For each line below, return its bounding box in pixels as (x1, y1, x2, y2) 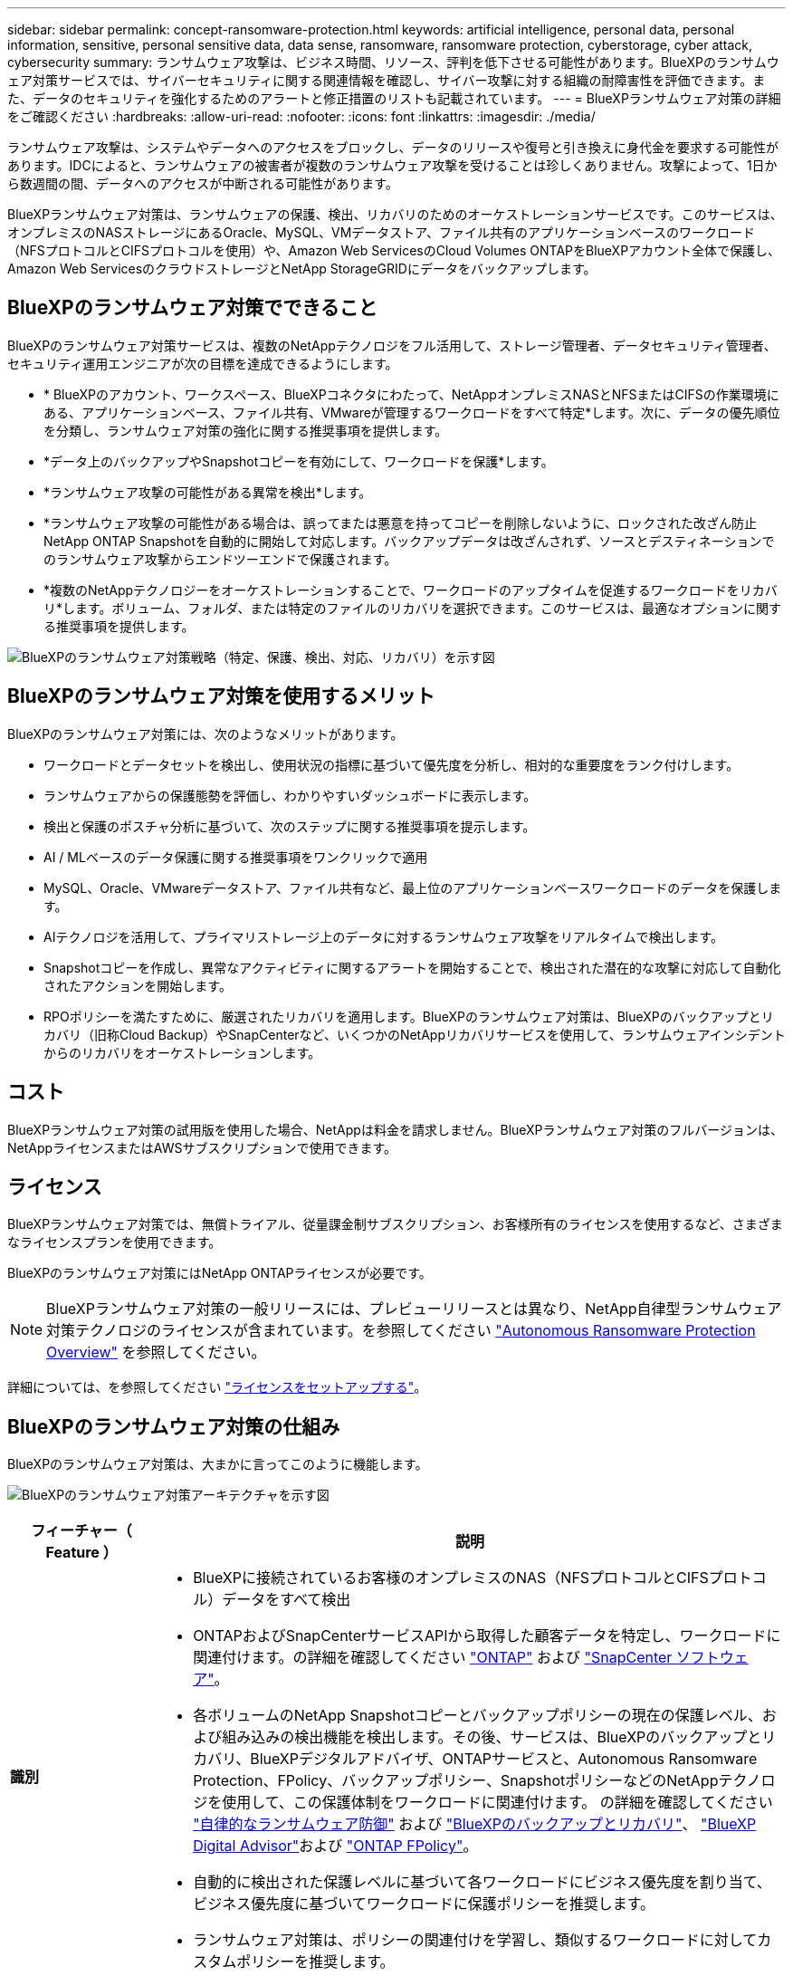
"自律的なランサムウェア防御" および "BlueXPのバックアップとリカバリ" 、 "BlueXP (193, 1815, 757, 1834)
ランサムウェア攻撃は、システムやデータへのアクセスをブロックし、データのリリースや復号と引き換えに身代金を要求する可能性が (7, 139, 779, 155)
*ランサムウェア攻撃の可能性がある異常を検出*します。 (43, 484, 372, 500)
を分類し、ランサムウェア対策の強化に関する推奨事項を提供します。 (43, 422, 448, 438)
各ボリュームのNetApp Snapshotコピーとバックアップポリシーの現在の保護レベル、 (193, 1706, 762, 1725)
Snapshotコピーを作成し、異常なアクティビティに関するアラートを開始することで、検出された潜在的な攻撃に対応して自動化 (43, 959, 781, 975)
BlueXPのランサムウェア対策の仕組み (7, 1415, 340, 1438)
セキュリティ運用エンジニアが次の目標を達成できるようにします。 (7, 355, 398, 371)
